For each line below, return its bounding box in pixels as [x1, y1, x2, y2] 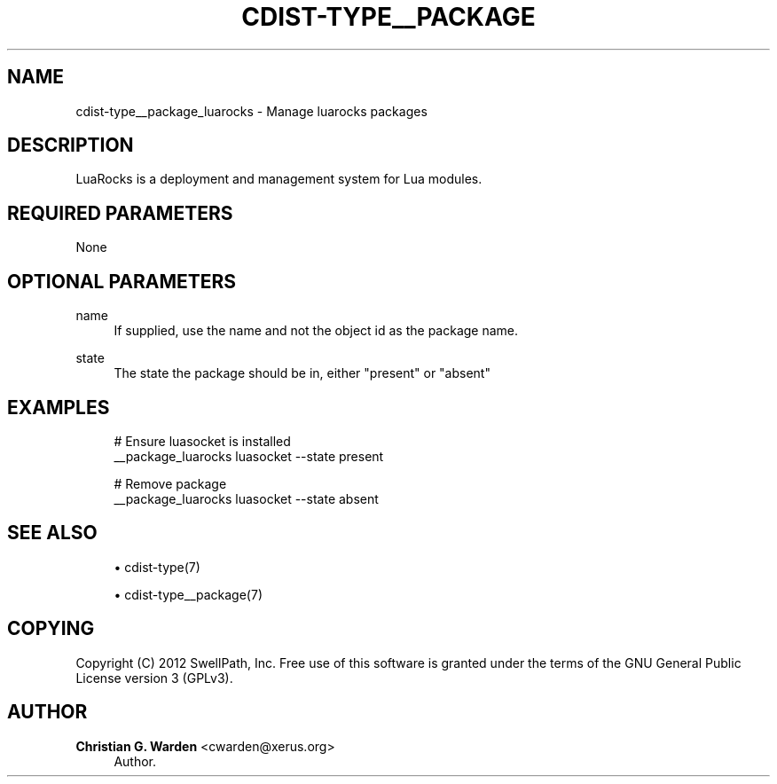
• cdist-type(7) [114, 559, 200, 575]
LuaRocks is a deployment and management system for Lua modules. [75, 171, 483, 187]
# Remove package [114, 475, 227, 491]
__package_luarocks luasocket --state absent [114, 490, 379, 506]
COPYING [7, 617, 95, 640]
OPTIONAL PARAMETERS [7, 270, 237, 293]
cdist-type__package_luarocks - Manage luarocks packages [75, 103, 428, 119]
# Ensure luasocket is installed [114, 433, 291, 449]
